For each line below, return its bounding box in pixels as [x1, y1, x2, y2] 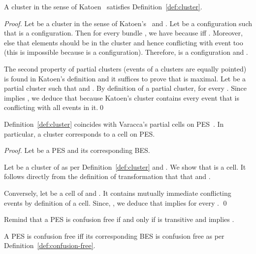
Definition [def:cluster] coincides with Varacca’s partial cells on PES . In [4, 118, 224, 129]
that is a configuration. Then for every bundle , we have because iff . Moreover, [4, 28, 243, 38]
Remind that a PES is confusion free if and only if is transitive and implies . [4, 214, 234, 224]
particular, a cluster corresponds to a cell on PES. [4, 128, 155, 139]
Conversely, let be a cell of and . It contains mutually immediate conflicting [4, 187, 231, 198]
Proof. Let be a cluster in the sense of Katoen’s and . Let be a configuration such [4, 18, 252, 28]
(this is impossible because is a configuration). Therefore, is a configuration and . [4, 47, 248, 57]
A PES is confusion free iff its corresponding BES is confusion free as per [4, 230, 224, 241]
